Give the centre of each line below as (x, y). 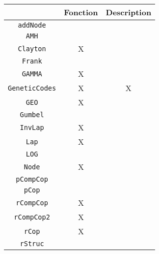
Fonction (81, 12)
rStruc (32, 244)
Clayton (32, 48)
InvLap (32, 127)
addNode (32, 25)
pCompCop (32, 179)
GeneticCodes (32, 88)
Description (129, 12)
